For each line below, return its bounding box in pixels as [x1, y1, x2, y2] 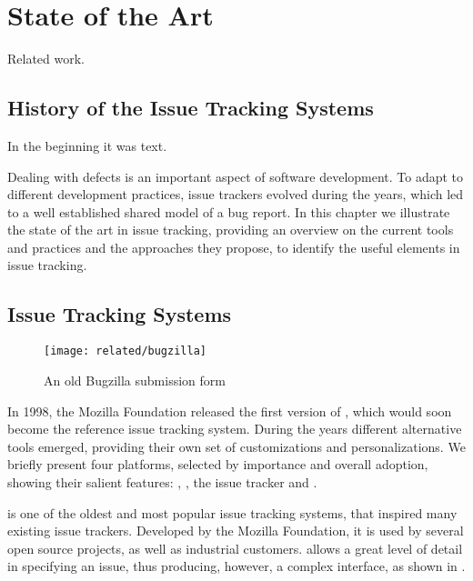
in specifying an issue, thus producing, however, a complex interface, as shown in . [7, 556, 466, 576]
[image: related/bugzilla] [44, 345, 206, 358]
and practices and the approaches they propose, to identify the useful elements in [7, 237, 460, 256]
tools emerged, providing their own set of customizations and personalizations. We [7, 436, 466, 456]
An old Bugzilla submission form [44, 370, 226, 389]
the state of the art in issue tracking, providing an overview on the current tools [7, 220, 454, 239]
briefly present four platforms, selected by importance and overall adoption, [7, 455, 428, 474]
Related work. [7, 49, 86, 68]
